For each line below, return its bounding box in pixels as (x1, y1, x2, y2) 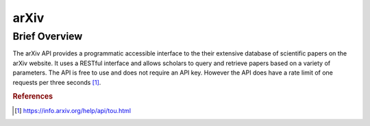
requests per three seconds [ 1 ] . (12, 78, 101, 86)
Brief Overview (12, 30, 83, 42)
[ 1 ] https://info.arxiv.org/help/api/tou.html (14, 106, 132, 114)
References (12, 92, 53, 101)
